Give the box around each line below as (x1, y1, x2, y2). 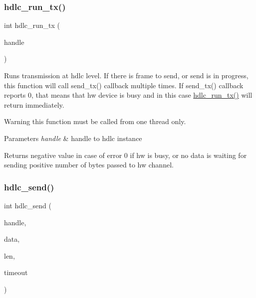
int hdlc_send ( (4, 200, 51, 210)
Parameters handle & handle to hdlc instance (4, 133, 142, 143)
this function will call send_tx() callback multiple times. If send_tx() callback (4, 80, 244, 90)
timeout (4, 267, 28, 278)
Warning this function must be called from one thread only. (4, 116, 186, 127)
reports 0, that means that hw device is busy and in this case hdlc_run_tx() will (4, 90, 253, 100)
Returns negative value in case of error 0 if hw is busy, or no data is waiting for (4, 149, 247, 160)
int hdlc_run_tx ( (4, 20, 60, 30)
